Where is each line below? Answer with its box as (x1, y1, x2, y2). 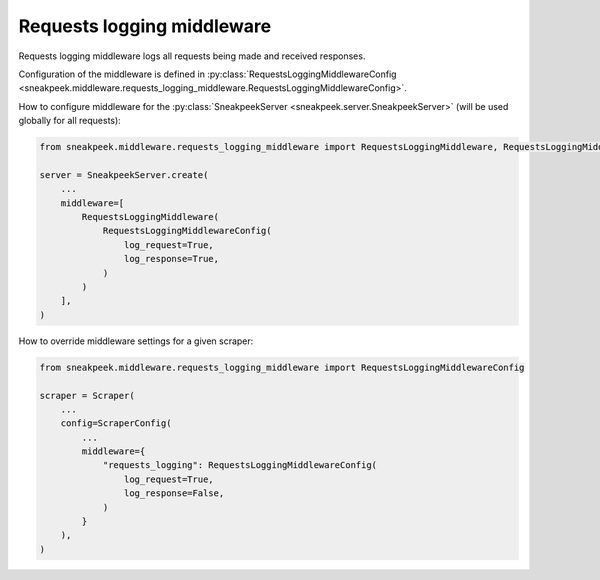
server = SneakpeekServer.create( (39, 169, 209, 180)
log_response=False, (123, 488, 225, 499)
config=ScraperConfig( (60, 418, 172, 429)
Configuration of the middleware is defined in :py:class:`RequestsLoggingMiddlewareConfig (18, 68, 397, 80)
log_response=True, (123, 253, 220, 265)
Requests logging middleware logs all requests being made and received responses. (18, 50, 366, 62)
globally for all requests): (18, 115, 122, 127)
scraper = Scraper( (39, 390, 135, 401)
